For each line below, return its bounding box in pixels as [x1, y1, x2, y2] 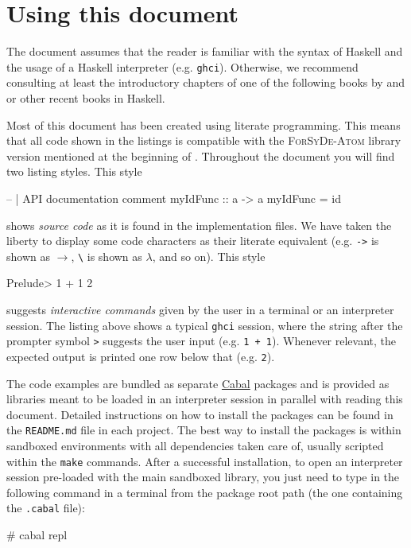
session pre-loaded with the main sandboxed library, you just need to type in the [6, 468, 400, 485]
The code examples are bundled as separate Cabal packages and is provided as [6, 375, 390, 391]
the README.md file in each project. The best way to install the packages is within [6, 422, 401, 438]
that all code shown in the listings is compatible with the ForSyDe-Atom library [6, 132, 401, 149]
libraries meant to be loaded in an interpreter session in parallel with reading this [6, 391, 403, 407]
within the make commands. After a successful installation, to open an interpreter [6, 453, 403, 469]
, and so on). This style [152, 247, 266, 264]
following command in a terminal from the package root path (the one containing [6, 484, 403, 500]
